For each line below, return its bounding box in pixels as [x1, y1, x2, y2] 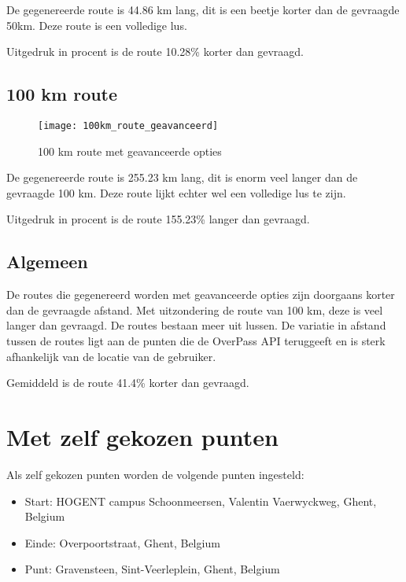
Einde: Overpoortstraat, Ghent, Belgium [24, 534, 220, 551]
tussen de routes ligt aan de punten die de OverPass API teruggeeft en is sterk [6, 333, 386, 348]
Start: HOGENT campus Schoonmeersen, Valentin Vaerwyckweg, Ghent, [24, 492, 377, 509]
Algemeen [6, 249, 88, 274]
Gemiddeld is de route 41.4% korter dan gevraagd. [6, 374, 249, 391]
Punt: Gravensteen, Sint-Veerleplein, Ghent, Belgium [24, 561, 280, 577]
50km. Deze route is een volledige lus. [6, 17, 187, 33]
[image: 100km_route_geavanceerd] [38, 120, 219, 131]
